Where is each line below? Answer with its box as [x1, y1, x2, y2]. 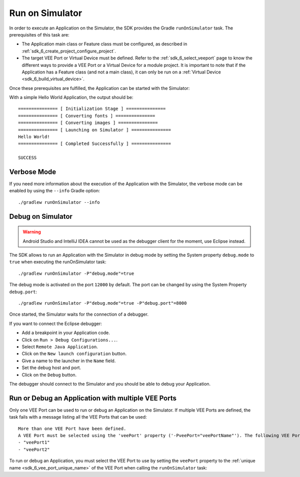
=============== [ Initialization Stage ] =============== [18, 106, 166, 112]
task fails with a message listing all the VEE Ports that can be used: [9, 414, 147, 420]
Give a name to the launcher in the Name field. [21, 358, 116, 364]
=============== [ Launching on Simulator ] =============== [18, 127, 171, 132]
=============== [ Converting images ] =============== [18, 120, 158, 126]
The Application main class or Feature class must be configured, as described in [21, 41, 187, 47]
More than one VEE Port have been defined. [18, 426, 126, 432]
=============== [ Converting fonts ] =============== [18, 113, 155, 118]
